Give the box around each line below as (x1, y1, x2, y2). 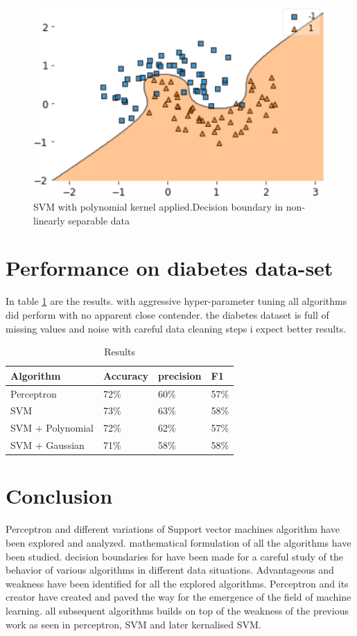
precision (158, 368, 202, 382)
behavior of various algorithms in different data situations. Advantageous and (6, 563, 334, 577)
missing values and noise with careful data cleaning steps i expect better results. (6, 321, 347, 335)
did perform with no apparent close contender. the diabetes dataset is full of (6, 308, 329, 322)
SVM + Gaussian (10, 438, 85, 452)
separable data (68, 213, 130, 227)
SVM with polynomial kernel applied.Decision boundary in (33, 200, 284, 214)
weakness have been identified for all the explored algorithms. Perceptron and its (6, 576, 349, 590)
